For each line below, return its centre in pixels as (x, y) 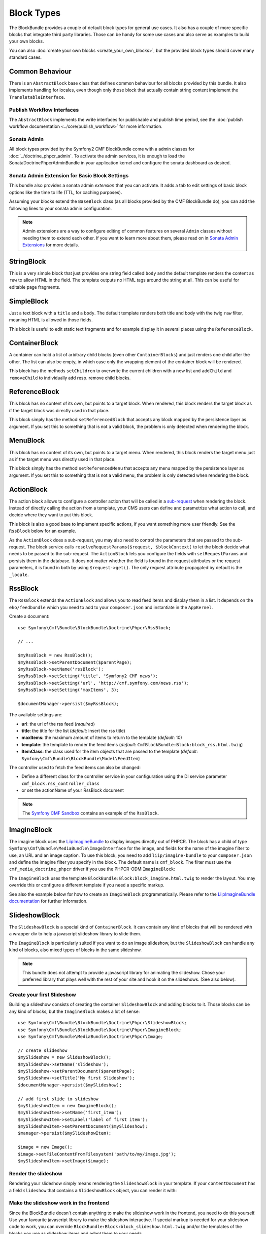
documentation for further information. (48, 901)
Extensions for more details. (51, 245)
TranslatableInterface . (37, 97)
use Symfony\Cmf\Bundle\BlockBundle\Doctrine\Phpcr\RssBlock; (95, 628)
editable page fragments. (35, 287)
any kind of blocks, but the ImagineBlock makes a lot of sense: (74, 1011)
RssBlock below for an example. (43, 531)
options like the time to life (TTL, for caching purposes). (66, 192)
